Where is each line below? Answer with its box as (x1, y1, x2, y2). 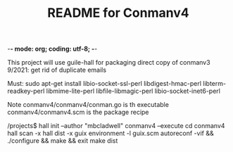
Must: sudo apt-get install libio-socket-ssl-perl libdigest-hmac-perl (7, 80, 202, 88)
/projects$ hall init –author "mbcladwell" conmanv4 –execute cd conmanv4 (7, 122, 225, 130)
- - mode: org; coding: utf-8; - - (7, 44, 98, 53)
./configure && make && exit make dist (7, 137, 118, 145)
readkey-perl (7, 87, 45, 96)
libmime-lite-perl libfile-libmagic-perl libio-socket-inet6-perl (46, 87, 220, 96)
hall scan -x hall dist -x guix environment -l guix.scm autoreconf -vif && (7, 129, 214, 138)
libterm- (203, 80, 227, 88)
